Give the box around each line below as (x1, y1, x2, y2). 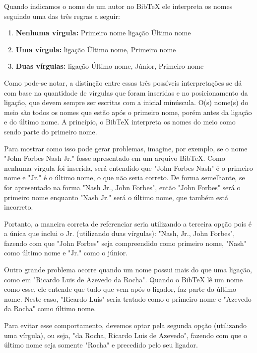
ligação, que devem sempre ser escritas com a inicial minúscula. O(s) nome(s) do (4, 97, 249, 108)
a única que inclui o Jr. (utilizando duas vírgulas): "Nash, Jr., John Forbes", (4, 228, 235, 238)
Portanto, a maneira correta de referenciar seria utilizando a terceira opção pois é (4, 218, 252, 229)
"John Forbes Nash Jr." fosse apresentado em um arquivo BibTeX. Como (4, 153, 225, 163)
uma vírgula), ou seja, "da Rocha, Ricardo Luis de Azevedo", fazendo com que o (4, 330, 248, 340)
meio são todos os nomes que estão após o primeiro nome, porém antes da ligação (4, 107, 252, 117)
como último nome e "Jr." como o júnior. (4, 247, 128, 258)
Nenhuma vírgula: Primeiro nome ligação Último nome (15, 27, 191, 38)
